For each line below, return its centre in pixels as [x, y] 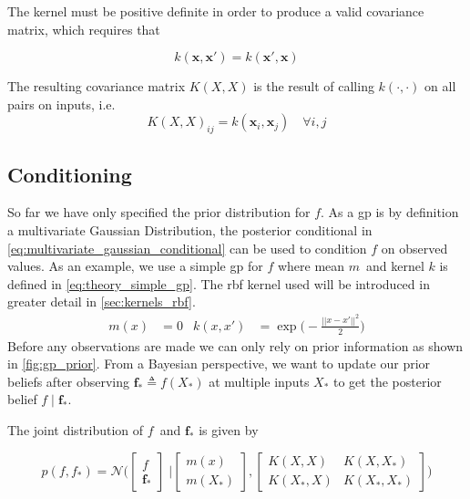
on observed [414, 248]
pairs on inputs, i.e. [61, 104]
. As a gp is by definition [390, 212]
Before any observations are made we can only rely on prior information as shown [235, 345]
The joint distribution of [76, 430]
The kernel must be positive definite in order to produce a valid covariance [216, 11]
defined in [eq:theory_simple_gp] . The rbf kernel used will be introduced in [219, 283]
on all [440, 86]
